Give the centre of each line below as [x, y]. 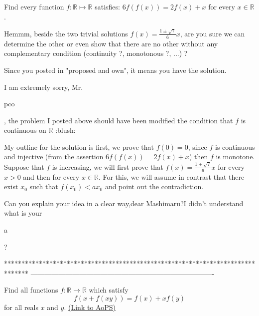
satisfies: [107, 6]
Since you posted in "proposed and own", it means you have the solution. [115, 70]
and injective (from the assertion [54, 157]
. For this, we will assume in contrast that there [171, 176]
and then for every [51, 176]
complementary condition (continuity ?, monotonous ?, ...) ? [96, 53]
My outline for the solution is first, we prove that [79, 147]
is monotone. [235, 157]
